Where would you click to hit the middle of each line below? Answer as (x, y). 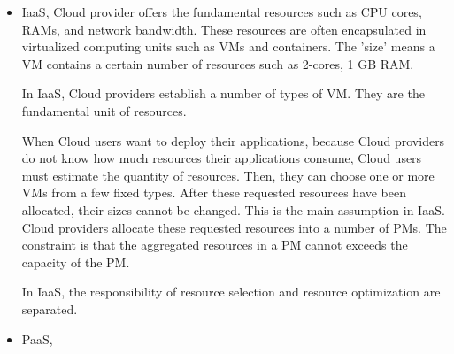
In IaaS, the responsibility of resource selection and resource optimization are (231, 292)
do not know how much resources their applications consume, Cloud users (222, 158)
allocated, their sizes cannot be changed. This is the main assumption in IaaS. (233, 209)
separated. (50, 308)
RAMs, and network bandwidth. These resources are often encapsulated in (224, 29)
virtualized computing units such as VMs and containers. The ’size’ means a (228, 46)
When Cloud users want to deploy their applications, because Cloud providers (233, 140)
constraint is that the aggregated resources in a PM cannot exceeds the (215, 245)
